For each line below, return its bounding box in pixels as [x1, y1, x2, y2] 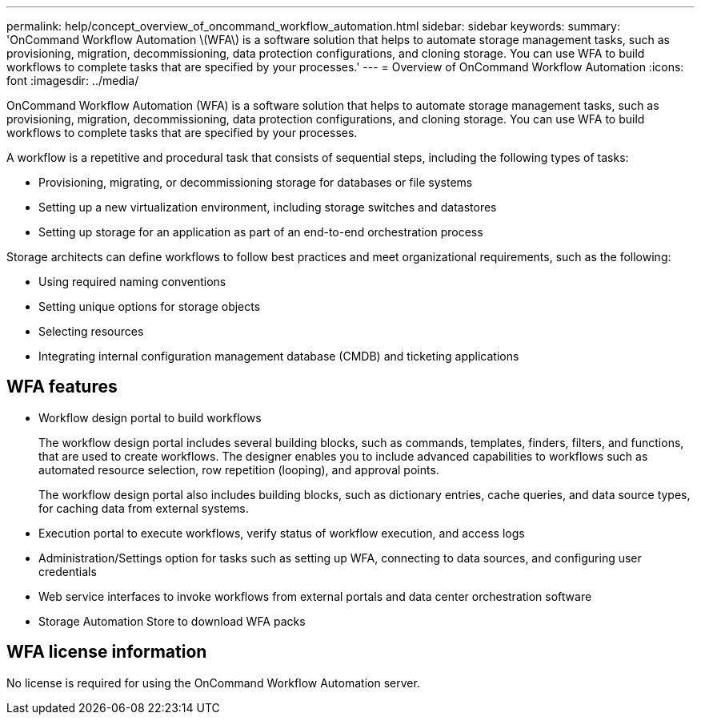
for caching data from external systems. [38, 501, 249, 515]
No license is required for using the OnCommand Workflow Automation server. [6, 675, 420, 690]
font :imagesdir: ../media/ [6, 74, 139, 87]
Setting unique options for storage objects [38, 300, 261, 313]
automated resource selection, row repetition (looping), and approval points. [38, 462, 439, 477]
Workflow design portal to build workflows [38, 410, 262, 425]
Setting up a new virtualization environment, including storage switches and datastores [38, 200, 497, 214]
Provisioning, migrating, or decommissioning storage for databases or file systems [38, 175, 473, 189]
